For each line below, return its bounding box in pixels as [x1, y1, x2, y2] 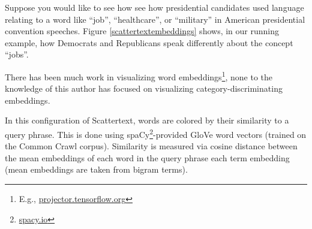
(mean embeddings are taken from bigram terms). [5, 163, 188, 176]
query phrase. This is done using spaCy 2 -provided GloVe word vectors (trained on [5, 126, 307, 140]
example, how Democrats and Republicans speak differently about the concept [5, 36, 293, 49]
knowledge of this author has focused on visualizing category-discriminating [5, 82, 283, 95]
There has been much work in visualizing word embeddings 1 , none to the [5, 68, 273, 83]
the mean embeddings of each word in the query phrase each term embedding [5, 151, 290, 164]
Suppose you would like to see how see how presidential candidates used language [5, 1, 304, 13]
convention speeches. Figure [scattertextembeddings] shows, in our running [5, 25, 279, 37]
